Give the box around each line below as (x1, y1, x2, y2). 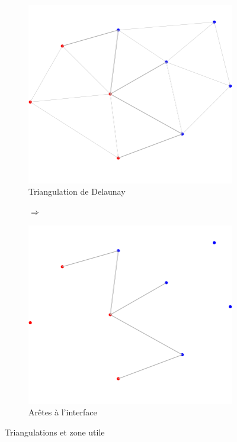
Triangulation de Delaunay (28, 185, 126, 198)
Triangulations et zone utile (5, 426, 105, 438)
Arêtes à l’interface (28, 406, 97, 418)
